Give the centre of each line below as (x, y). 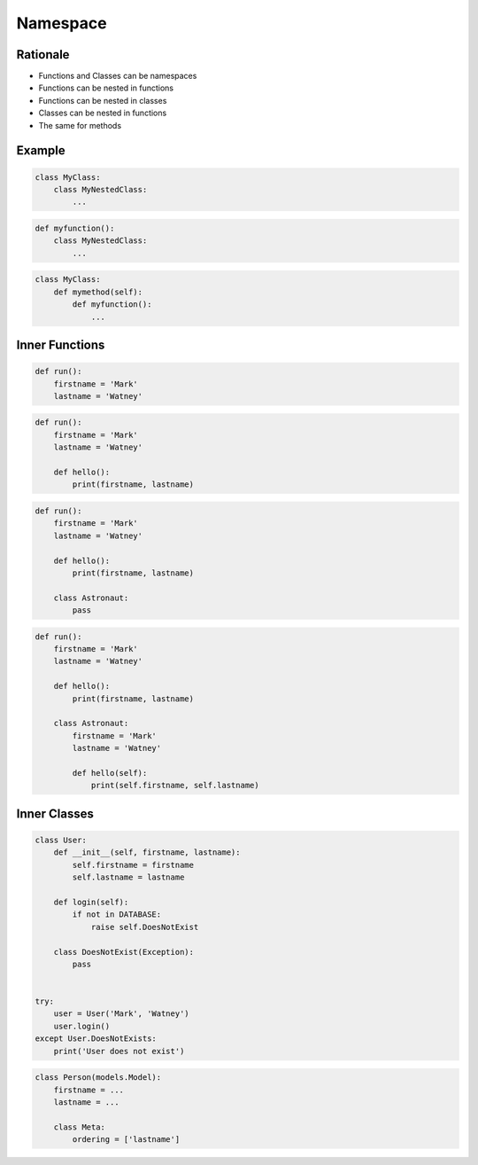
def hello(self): (110, 773)
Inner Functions (61, 344)
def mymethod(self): (98, 292)
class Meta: (80, 1127)
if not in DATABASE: (117, 915)
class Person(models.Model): (98, 1078)
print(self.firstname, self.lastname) (175, 786)
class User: (61, 840)
